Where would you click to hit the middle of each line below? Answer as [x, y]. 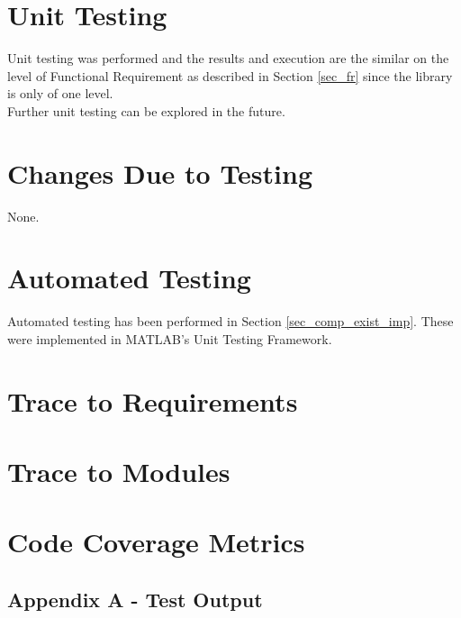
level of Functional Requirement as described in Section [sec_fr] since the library [230, 75]
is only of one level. [60, 93]
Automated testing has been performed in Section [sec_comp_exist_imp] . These [230, 321]
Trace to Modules [119, 472]
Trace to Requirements [153, 400]
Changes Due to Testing [160, 173]
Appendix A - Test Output [135, 600]
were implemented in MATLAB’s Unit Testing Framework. [170, 338]
